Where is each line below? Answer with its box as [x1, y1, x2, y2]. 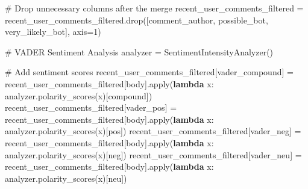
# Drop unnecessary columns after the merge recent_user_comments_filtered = [5, 2, 304, 14]
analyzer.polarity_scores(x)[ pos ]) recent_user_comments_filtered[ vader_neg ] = [5, 125, 301, 137]
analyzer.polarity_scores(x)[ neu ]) [5, 172, 127, 184]
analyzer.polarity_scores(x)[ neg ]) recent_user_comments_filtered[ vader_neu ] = [5, 148, 302, 161]
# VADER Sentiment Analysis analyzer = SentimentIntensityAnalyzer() [5, 45, 274, 58]
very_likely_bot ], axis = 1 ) [5, 25, 101, 38]
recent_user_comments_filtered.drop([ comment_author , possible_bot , [5, 13, 268, 26]
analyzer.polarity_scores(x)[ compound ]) [5, 89, 152, 102]
